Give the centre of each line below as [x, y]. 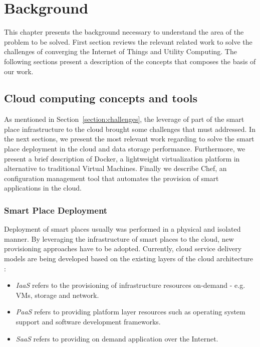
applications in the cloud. [43, 188]
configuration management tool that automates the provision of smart [111, 178]
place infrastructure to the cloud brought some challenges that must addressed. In [130, 129]
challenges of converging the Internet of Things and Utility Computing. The [120, 51]
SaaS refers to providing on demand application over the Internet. [117, 338]
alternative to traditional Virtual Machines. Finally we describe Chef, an [115, 168]
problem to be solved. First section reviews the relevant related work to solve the [128, 41]
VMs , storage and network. [57, 295]
